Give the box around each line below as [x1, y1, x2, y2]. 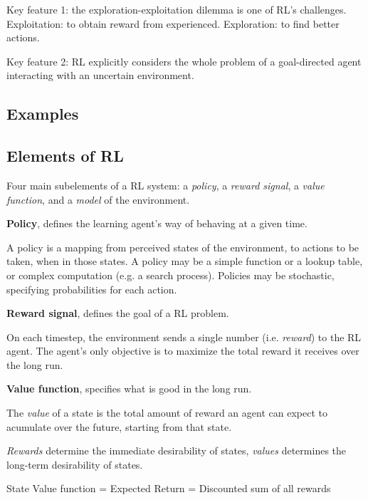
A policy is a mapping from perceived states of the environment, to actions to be [6, 239, 359, 254]
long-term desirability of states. [6, 457, 143, 472]
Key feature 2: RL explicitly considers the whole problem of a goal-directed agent [6, 53, 362, 68]
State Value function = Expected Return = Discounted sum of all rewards [6, 481, 331, 496]
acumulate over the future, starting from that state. [6, 419, 232, 434]
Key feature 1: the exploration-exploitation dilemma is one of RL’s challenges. [6, 2, 347, 16]
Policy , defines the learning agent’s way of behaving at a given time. [6, 216, 307, 231]
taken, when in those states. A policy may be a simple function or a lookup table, [6, 254, 363, 269]
